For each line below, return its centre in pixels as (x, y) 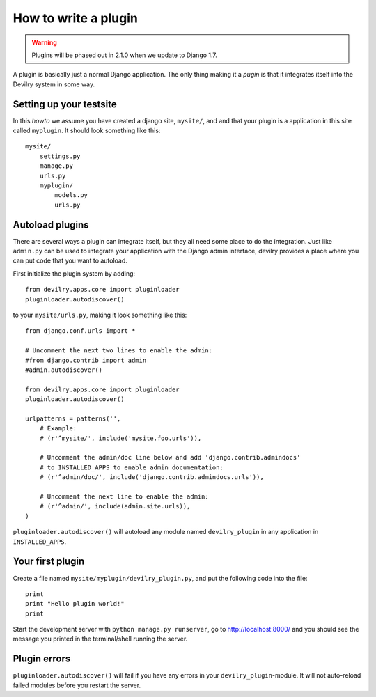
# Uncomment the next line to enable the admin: (124, 497)
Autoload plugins (51, 225)
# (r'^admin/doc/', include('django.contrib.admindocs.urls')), (151, 477)
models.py (71, 195)
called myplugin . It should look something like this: (87, 131)
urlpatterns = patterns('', (73, 418)
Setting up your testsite (65, 104)
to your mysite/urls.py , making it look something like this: (100, 315)
